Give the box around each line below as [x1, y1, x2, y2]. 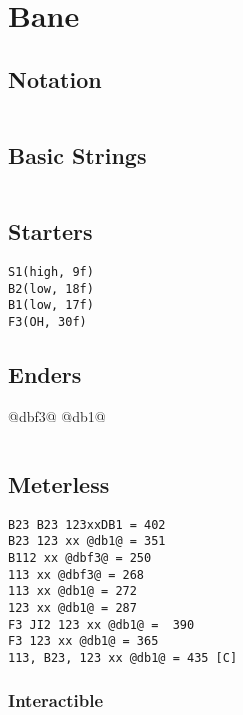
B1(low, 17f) [8, 298, 94, 313]
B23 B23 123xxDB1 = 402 [8, 517, 166, 532]
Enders [8, 359, 82, 389]
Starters [8, 216, 93, 247]
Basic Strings [8, 139, 147, 170]
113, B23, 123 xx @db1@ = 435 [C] [8, 650, 238, 665]
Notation [8, 63, 102, 94]
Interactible [8, 688, 104, 713]
